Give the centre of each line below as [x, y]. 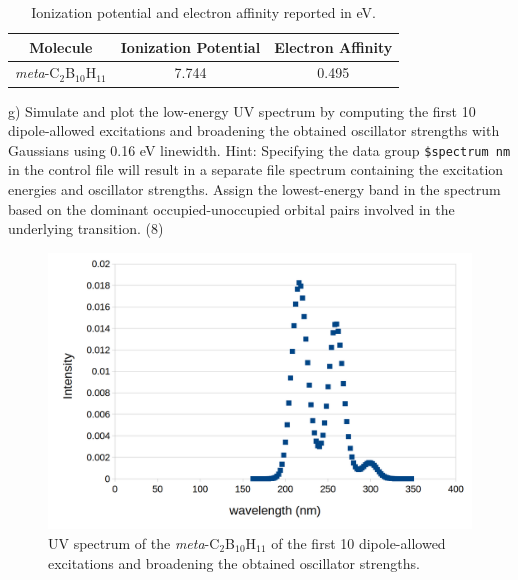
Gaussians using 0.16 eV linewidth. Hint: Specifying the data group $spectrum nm [259, 149]
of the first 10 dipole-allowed [358, 542]
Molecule [61, 46]
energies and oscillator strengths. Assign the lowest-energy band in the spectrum [254, 188]
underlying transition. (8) [86, 228]
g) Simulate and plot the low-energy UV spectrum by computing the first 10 [242, 110]
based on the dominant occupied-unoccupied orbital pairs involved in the [231, 208]
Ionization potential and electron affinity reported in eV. [203, 12]
